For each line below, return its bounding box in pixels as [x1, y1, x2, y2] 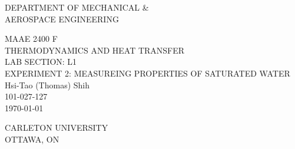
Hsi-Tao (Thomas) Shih [5, 78, 90, 91]
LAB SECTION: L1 [5, 55, 77, 68]
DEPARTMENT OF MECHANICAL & [5, 1, 149, 13]
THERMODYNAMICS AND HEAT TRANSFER [5, 44, 185, 56]
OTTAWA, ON [5, 133, 59, 145]
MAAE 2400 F [5, 32, 58, 45]
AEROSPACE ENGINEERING [5, 12, 119, 25]
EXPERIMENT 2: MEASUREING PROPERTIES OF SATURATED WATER [5, 67, 290, 79]
